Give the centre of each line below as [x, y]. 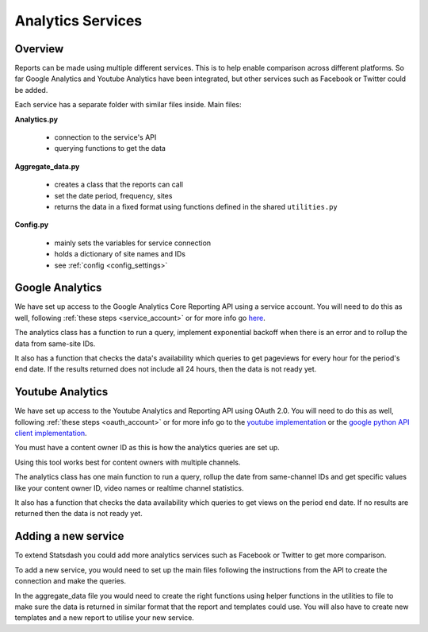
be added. [31, 90]
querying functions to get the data [110, 148]
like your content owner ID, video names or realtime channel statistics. [130, 487]
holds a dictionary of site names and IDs [120, 254]
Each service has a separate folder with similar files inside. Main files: [128, 105]
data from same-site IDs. [55, 343]
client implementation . [51, 434]
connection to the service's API [105, 137]
